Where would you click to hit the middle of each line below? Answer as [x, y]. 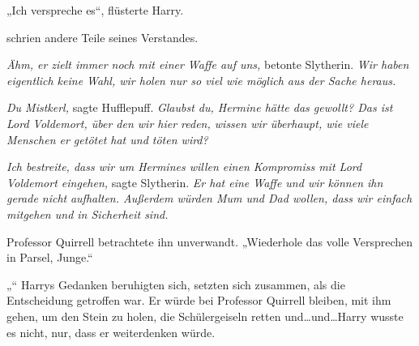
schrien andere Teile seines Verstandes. [103, 37]
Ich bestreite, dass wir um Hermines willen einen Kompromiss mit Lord [184, 167]
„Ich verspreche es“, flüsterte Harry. [95, 10]
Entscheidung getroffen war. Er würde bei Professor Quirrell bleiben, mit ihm [199, 300]
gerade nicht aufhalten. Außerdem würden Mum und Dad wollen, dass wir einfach [209, 198]
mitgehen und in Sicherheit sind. [88, 214]
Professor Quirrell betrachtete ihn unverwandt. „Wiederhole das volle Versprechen [209, 241]
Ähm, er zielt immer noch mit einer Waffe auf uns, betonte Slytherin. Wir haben [208, 64]
